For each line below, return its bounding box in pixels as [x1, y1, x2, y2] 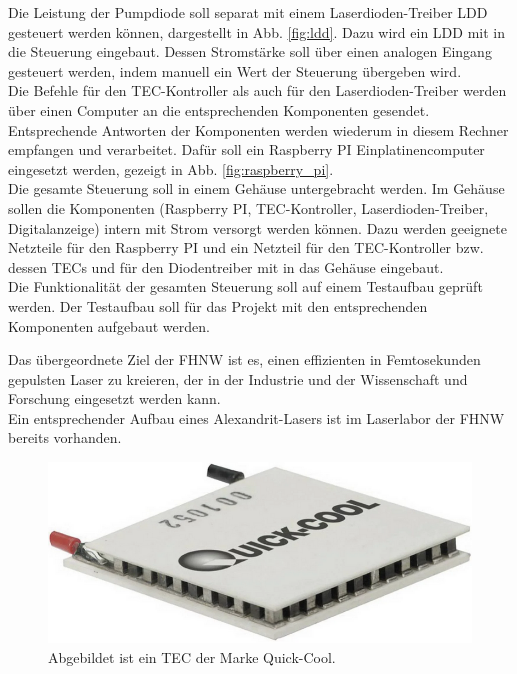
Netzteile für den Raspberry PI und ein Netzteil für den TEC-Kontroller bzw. [8, 237, 484, 258]
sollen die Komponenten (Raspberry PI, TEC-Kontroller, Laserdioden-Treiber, [8, 197, 489, 218]
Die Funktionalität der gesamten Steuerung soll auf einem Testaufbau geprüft [8, 276, 483, 297]
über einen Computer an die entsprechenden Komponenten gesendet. [8, 99, 430, 120]
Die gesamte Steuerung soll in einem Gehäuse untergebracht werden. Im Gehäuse [8, 178, 505, 199]
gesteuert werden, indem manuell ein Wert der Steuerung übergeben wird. [8, 60, 462, 81]
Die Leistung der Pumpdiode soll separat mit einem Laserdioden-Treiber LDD [8, 2, 488, 22]
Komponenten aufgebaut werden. [8, 315, 210, 336]
